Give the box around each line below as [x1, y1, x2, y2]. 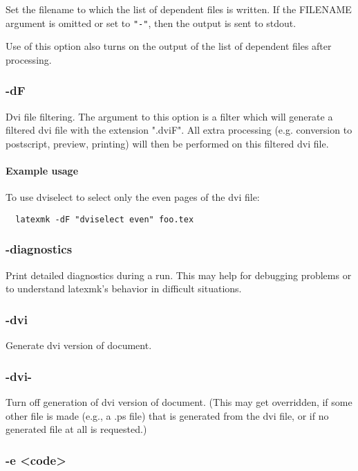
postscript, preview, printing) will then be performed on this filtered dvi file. [6, 136, 329, 150]
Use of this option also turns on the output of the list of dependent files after [6, 39, 332, 53]
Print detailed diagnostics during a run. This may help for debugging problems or [6, 267, 352, 282]
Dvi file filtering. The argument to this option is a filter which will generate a [6, 109, 333, 123]
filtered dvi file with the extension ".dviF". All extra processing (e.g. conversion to [6, 123, 352, 137]
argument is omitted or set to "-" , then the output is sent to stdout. [6, 15, 296, 30]
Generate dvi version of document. [6, 338, 152, 353]
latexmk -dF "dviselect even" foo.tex [15, 214, 194, 224]
